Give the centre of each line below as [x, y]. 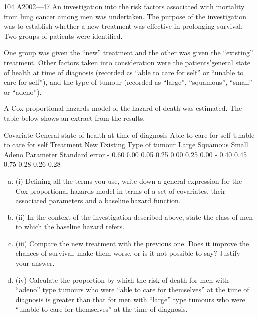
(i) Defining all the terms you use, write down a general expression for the [129, 180]
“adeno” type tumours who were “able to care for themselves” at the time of [132, 289]
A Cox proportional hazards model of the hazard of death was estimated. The [123, 108]
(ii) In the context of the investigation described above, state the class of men [134, 217]
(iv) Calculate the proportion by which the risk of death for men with [122, 279]
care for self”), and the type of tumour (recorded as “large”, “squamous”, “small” [128, 82]
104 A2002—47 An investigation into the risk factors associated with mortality [124, 6]
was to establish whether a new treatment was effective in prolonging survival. [123, 26]
